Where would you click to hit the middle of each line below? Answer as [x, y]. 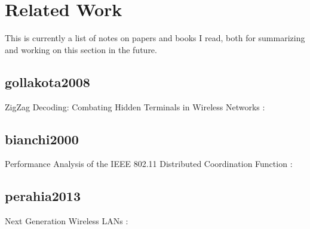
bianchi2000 [42, 139]
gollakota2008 [47, 81]
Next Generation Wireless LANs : [67, 221]
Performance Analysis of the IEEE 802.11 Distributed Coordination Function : [149, 164]
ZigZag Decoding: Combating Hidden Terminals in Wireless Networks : [135, 106]
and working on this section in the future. [81, 49]
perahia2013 [43, 196]
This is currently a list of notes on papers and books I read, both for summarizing [155, 38]
